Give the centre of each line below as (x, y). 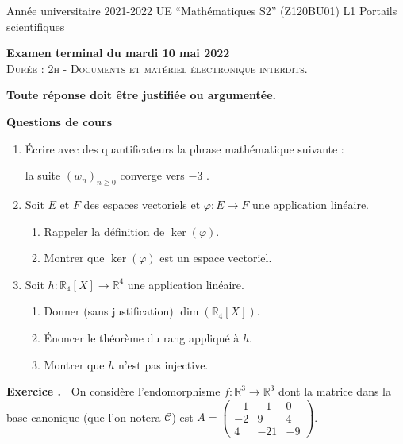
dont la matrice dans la (335, 391)
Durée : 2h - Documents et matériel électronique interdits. (157, 68)
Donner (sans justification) (109, 311)
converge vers (152, 175)
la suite (43, 175)
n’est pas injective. (163, 364)
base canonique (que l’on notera (84, 417)
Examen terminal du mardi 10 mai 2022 (118, 53)
